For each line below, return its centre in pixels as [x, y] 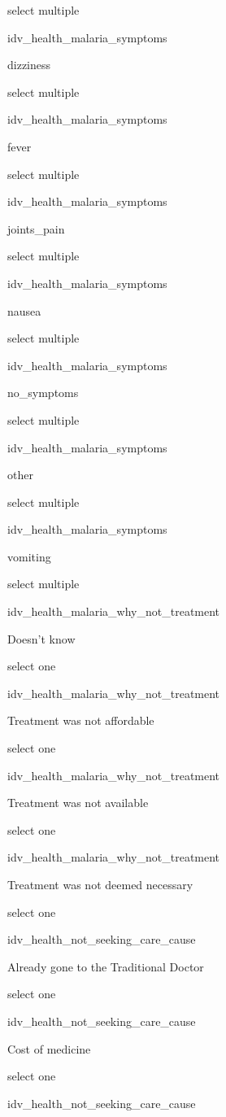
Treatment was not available [78, 803]
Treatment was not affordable [81, 720]
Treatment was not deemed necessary [100, 884]
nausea [24, 310]
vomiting [29, 556]
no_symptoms [43, 393]
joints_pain [36, 228]
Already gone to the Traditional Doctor [106, 966]
